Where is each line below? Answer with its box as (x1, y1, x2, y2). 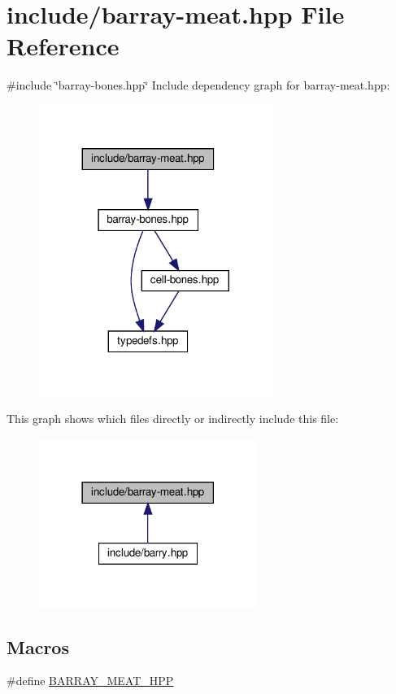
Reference (7, 29, 120, 63)
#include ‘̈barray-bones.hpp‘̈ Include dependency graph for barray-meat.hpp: (7, 76, 390, 94)
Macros (7, 634, 69, 659)
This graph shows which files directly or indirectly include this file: (7, 410, 339, 427)
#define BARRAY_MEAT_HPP (7, 672, 174, 689)
